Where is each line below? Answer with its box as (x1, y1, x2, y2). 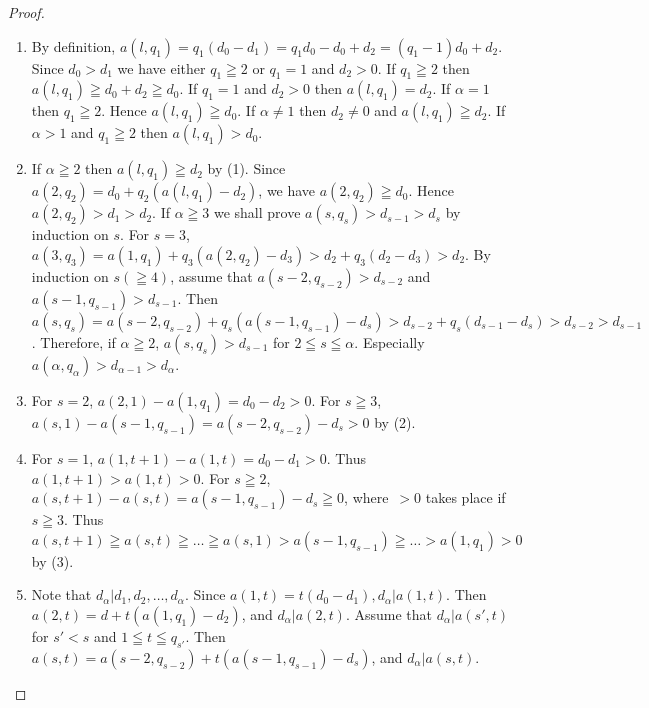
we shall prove (213, 202, 301, 223)
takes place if (425, 487, 506, 508)
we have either (117, 57, 206, 78)
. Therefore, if (31, 331, 116, 352)
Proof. (8, 2, 45, 22)
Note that (31, 584, 92, 605)
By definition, (31, 35, 116, 56)
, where (344, 487, 389, 508)
